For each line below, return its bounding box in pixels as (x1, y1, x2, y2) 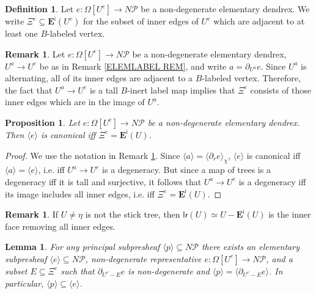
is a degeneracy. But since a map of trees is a (102, 163, 271, 176)
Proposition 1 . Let (5, 116, 80, 128)
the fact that (5, 83, 53, 96)
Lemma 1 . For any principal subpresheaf (5, 240, 160, 253)
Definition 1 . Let (5, 2, 74, 15)
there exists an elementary (201, 240, 299, 253)
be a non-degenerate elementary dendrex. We (141, 2, 310, 15)
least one (5, 27, 38, 39)
